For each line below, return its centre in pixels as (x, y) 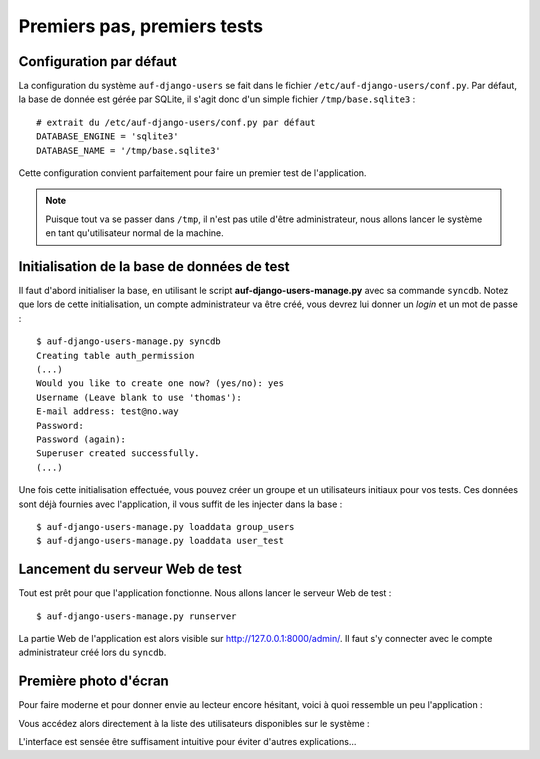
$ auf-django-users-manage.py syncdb (129, 341)
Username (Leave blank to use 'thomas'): (139, 397)
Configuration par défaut (97, 61)
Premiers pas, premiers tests (141, 26)
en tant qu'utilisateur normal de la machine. (134, 233)
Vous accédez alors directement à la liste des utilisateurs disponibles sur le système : (194, 723)
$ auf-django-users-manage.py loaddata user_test (160, 541)
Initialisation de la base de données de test (154, 266)
